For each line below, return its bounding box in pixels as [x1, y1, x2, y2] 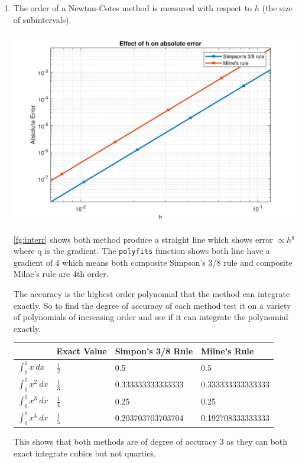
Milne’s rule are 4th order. [13, 268, 109, 280]
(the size [262, 2, 293, 14]
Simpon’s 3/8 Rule [115, 344, 193, 357]
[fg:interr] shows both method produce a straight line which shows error [13, 233, 273, 245]
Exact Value [56, 344, 107, 357]
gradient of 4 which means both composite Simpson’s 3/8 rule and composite [13, 256, 293, 268]
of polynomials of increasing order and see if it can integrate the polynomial [13, 311, 288, 323]
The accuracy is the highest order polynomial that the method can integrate [13, 288, 290, 300]
